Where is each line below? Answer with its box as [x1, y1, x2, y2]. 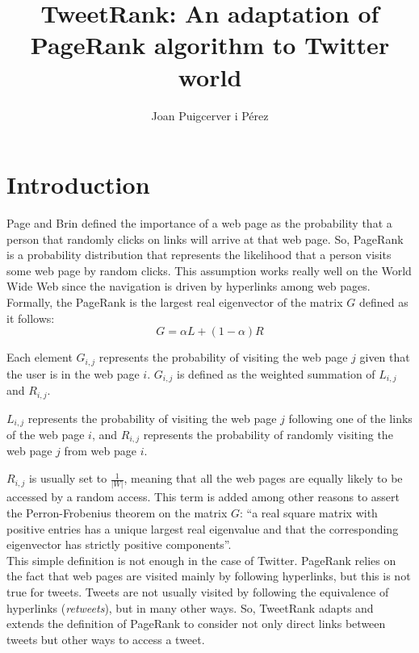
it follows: [6, 309, 55, 326]
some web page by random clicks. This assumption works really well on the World [6, 262, 412, 278]
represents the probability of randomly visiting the [143, 426, 393, 442]
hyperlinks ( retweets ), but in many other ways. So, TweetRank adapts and [6, 599, 374, 616]
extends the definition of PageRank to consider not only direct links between [6, 615, 386, 632]
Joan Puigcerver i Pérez [151, 107, 269, 123]
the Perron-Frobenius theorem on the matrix [6, 504, 228, 521]
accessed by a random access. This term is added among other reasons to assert [6, 488, 400, 505]
